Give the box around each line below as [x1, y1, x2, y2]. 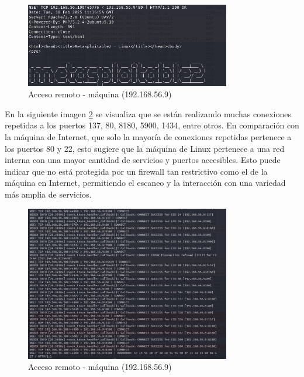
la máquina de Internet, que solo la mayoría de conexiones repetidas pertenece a [5, 131, 292, 143]
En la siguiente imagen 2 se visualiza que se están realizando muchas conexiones [5, 107, 291, 120]
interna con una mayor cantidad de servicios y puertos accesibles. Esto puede [5, 154, 281, 166]
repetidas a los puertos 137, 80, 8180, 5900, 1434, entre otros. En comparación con [5, 119, 299, 131]
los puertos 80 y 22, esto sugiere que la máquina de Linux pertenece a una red [5, 142, 285, 154]
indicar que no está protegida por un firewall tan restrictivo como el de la [5, 165, 268, 177]
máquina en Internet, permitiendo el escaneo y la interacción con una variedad [5, 176, 286, 189]
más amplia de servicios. [5, 188, 92, 201]
